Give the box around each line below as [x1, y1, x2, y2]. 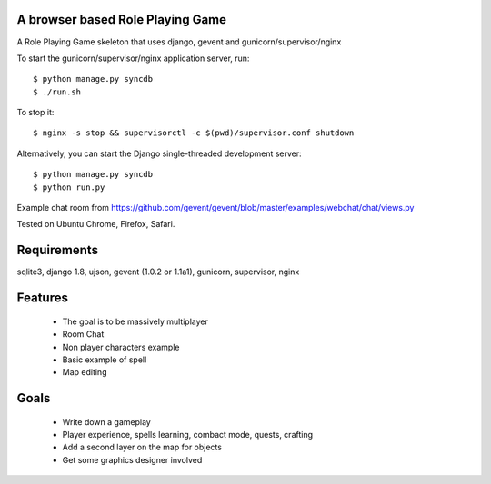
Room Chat [62, 329, 105, 340]
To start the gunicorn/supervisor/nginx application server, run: [16, 53, 250, 64]
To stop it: [16, 107, 55, 118]
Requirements [16, 242, 99, 258]
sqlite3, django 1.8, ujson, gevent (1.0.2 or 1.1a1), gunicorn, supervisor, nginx [16, 266, 300, 277]
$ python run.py [33, 182, 105, 193]
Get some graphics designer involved [62, 454, 203, 465]
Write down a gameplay [62, 416, 152, 427]
